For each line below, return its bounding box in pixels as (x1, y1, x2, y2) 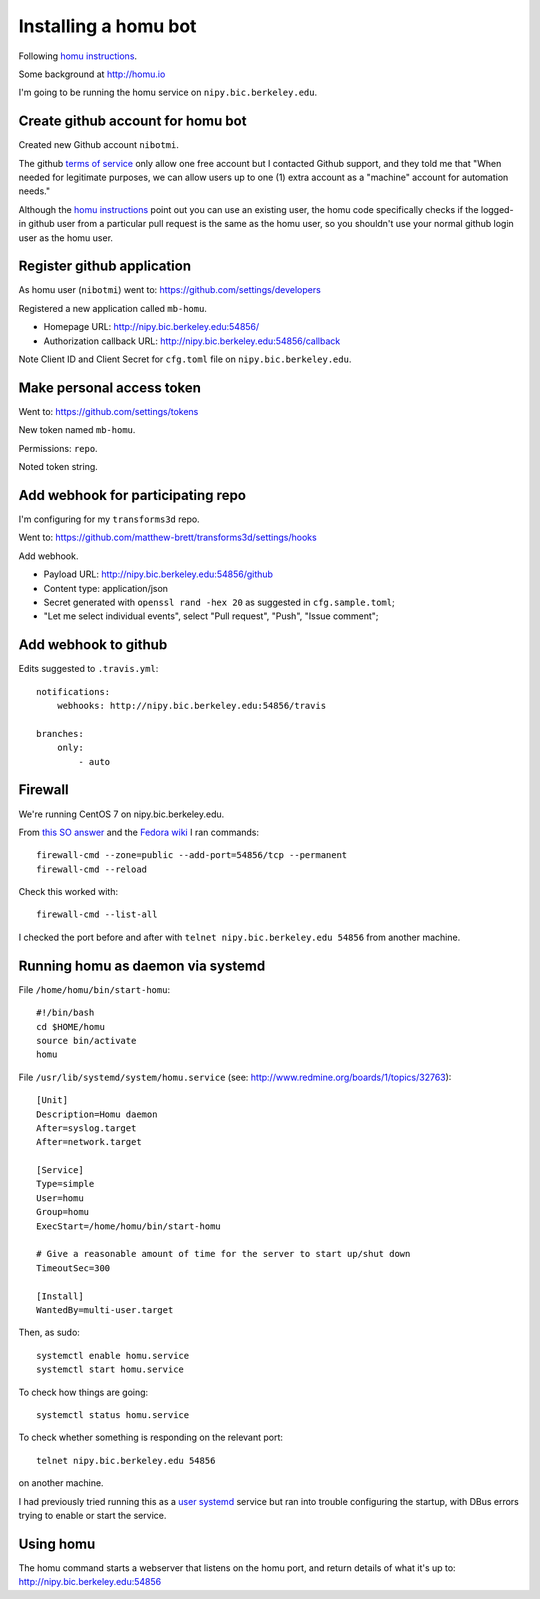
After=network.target (36, 1136, 142, 1148)
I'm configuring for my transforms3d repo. (18, 513, 200, 525)
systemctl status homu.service (36, 1409, 190, 1420)
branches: (36, 728, 84, 739)
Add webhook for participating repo (18, 486, 247, 504)
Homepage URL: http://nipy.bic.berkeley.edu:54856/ (43, 321, 260, 333)
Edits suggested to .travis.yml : (18, 663, 159, 675)
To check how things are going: (18, 1386, 149, 1398)
